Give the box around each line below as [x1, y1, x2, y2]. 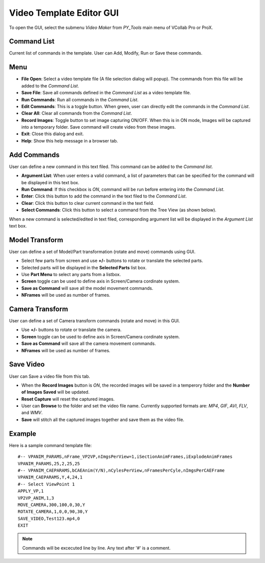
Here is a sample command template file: [9, 442, 92, 448]
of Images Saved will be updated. [21, 389, 90, 395]
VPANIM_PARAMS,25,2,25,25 [18, 461, 80, 466]
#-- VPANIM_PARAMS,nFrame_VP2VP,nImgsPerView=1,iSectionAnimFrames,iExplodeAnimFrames [18, 454, 233, 459]
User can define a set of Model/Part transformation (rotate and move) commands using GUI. [9, 249, 196, 254]
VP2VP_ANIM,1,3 [18, 495, 54, 501]
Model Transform [9, 236, 63, 244]
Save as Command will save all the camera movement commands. [21, 340, 156, 346]
